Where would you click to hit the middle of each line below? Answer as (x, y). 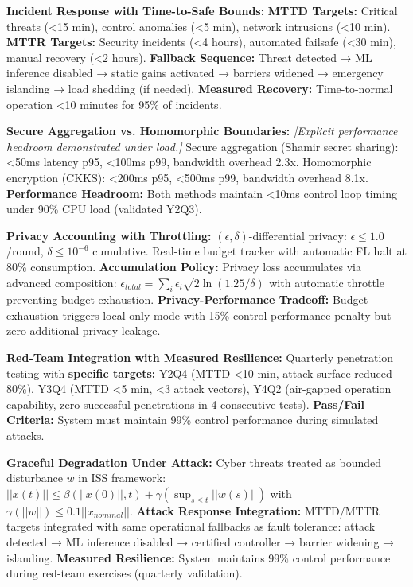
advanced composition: (62, 282)
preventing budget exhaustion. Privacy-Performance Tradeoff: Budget (187, 299)
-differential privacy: (298, 235)
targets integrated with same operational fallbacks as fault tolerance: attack (191, 526)
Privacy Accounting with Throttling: (109, 235)
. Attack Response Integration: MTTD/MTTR (255, 510)
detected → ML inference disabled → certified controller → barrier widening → (201, 542)
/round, (25, 251)
